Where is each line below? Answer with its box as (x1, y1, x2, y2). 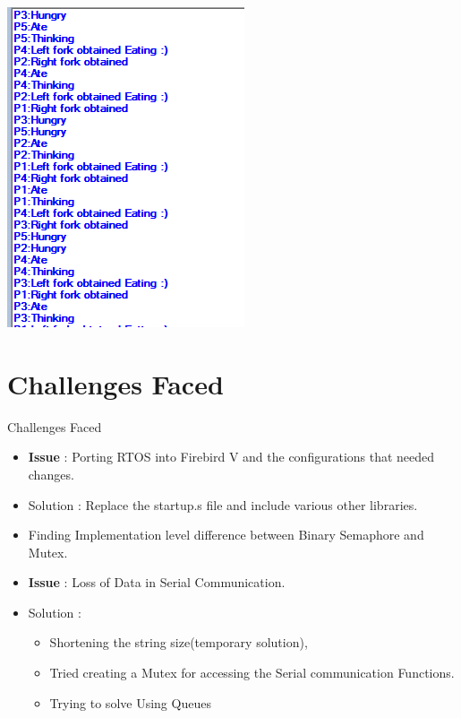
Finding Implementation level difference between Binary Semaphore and (28, 525, 424, 544)
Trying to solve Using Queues (49, 693, 211, 712)
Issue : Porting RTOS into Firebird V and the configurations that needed (28, 447, 435, 466)
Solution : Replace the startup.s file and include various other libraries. (28, 495, 418, 514)
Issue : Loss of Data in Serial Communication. (28, 573, 286, 592)
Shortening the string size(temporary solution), (49, 633, 308, 652)
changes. (28, 464, 74, 483)
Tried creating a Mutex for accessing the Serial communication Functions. (49, 663, 455, 682)
